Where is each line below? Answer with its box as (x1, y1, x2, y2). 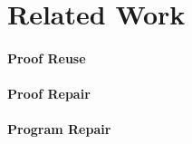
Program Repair (7, 120, 111, 139)
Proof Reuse (7, 48, 86, 67)
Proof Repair (7, 84, 91, 103)
